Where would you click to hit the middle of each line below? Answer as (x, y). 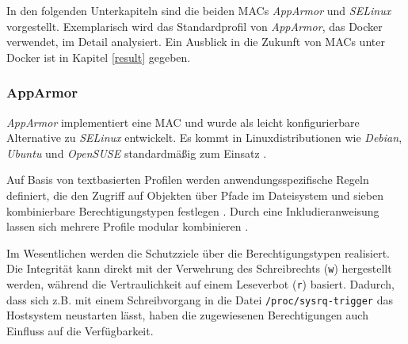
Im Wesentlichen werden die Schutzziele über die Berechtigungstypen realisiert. (198, 252)
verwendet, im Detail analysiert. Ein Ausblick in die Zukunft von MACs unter (196, 42)
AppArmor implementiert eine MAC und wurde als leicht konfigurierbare (183, 122)
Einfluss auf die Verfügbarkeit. (80, 330)
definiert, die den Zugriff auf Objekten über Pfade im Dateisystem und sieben (195, 195)
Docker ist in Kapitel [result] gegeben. (99, 57)
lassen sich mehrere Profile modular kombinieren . (128, 226)
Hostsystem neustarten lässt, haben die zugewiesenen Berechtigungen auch (187, 315)
